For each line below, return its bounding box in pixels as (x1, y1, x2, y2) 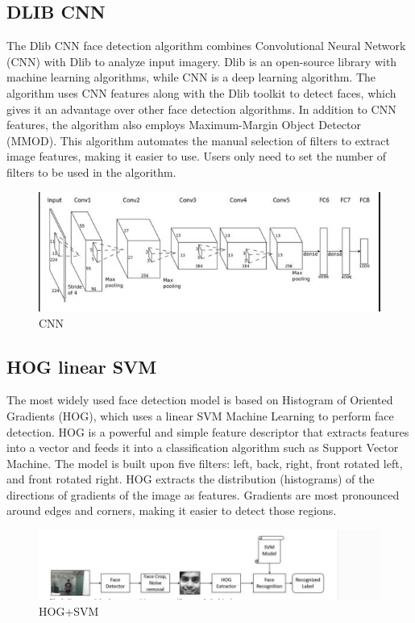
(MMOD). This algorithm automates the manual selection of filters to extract (6, 132, 390, 148)
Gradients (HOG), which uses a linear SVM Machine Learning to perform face (6, 407, 394, 424)
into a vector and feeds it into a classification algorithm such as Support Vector (6, 439, 399, 456)
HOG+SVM (39, 602, 99, 619)
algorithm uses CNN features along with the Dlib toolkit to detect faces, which (6, 84, 396, 101)
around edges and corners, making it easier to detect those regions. (6, 502, 337, 519)
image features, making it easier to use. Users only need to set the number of (6, 148, 387, 165)
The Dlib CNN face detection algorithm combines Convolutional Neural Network (6, 37, 406, 54)
